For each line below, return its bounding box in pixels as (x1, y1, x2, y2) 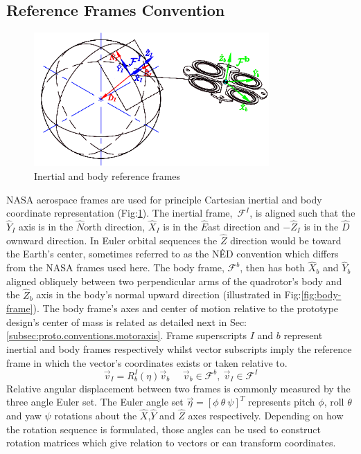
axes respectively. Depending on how (188, 408, 344, 423)
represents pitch (247, 394, 315, 409)
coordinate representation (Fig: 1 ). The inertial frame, (6, 206, 233, 220)
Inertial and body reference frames (34, 168, 181, 183)
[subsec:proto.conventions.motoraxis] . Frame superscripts (6, 328, 247, 343)
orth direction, (84, 219, 146, 233)
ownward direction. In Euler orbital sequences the (6, 233, 218, 247)
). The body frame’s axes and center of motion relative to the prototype (33, 301, 339, 316)
